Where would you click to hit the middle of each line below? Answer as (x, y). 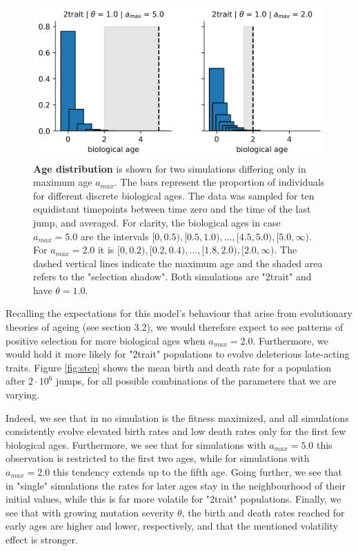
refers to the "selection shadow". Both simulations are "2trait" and (172, 277)
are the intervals (115, 236)
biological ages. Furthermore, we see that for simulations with (136, 444)
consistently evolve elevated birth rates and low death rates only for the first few (176, 431)
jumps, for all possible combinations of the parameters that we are (196, 381)
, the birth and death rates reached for (263, 512)
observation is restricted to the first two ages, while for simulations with (158, 458)
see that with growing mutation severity (90, 512)
